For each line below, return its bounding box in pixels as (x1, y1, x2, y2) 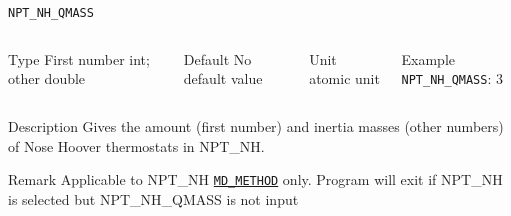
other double (8, 68, 86, 89)
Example (401, 48, 455, 69)
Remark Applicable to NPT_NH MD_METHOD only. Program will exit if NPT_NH (8, 169, 503, 190)
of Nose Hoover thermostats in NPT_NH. (8, 135, 265, 156)
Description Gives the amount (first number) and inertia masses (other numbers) (8, 115, 504, 136)
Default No (183, 48, 252, 69)
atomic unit (309, 68, 380, 89)
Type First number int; (8, 48, 150, 69)
